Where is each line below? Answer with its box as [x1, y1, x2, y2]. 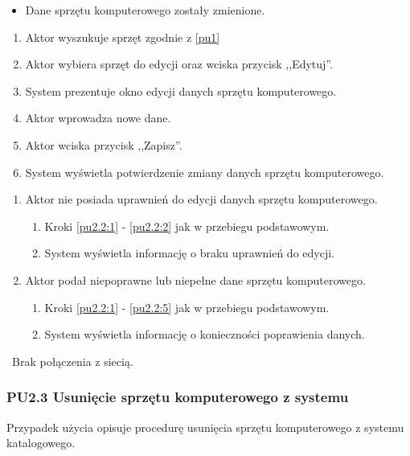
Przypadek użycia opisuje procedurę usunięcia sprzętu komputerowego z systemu [6, 418, 404, 435]
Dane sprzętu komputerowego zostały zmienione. [25, 2, 265, 18]
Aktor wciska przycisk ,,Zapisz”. [25, 136, 182, 153]
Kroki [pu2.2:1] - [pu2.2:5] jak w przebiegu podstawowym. [44, 298, 330, 315]
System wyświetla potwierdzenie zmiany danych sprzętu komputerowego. [25, 163, 384, 180]
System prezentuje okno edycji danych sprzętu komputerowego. [25, 82, 337, 99]
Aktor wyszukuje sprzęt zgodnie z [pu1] [25, 28, 220, 45]
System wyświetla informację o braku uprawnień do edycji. [44, 244, 334, 261]
